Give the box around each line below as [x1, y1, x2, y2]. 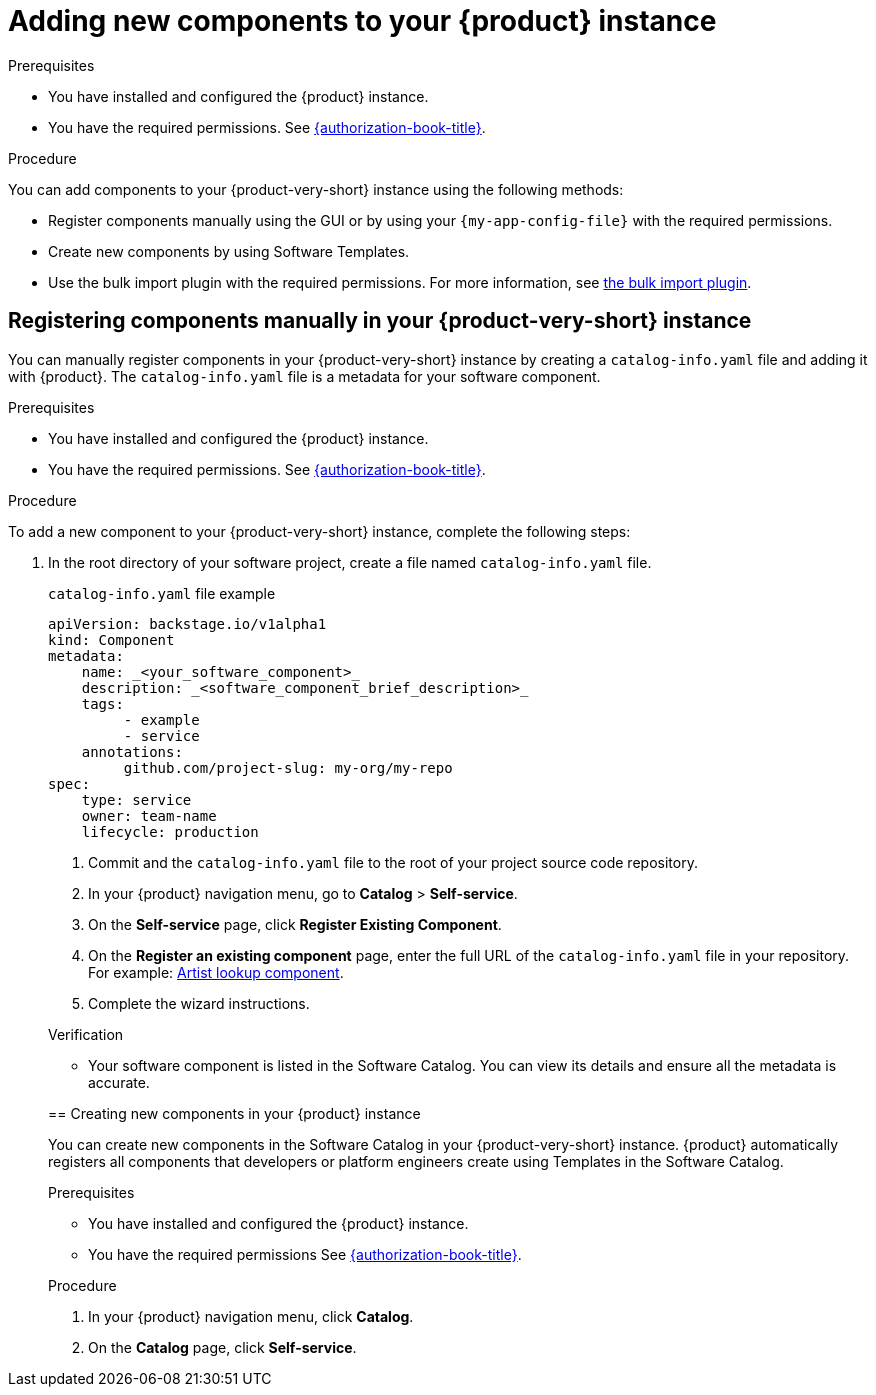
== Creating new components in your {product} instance [48, 1104, 421, 1122]
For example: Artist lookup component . [88, 963, 344, 981]
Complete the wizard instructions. [88, 994, 310, 1012]
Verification [48, 1025, 124, 1043]
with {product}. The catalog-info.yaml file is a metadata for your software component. [8, 367, 601, 385]
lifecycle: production [81, 823, 259, 840]
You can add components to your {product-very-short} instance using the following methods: [8, 180, 624, 198]
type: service [81, 791, 192, 808]
